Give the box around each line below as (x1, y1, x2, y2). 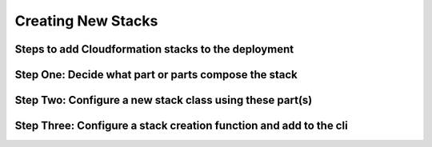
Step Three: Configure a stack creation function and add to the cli (14, 119, 348, 133)
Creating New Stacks (14, 12, 158, 30)
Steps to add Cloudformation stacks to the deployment (14, 42, 294, 56)
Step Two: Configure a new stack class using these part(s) (14, 93, 313, 107)
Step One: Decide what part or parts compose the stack (14, 68, 298, 81)
